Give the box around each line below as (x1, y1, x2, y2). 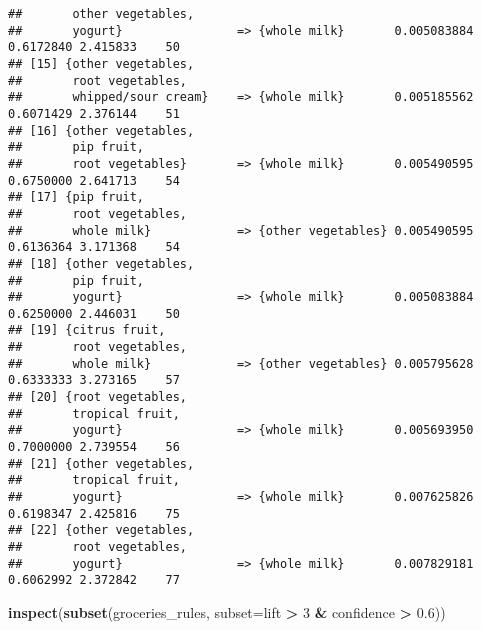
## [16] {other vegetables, (8, 123, 195, 138)
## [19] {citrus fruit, (8, 323, 166, 338)
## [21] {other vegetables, (8, 456, 195, 471)
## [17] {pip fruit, (8, 190, 145, 205)
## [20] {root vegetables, (8, 390, 187, 405)
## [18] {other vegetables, (8, 256, 195, 271)
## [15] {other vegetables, (8, 56, 195, 71)
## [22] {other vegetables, (8, 523, 195, 538)
